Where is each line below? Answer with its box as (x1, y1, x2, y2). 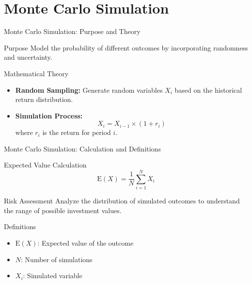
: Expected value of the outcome (37, 237, 134, 248)
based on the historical (174, 84, 242, 95)
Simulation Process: (15, 110, 83, 120)
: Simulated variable (23, 270, 82, 281)
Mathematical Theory (4, 68, 69, 78)
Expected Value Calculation (4, 160, 87, 170)
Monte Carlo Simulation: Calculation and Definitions (4, 143, 161, 153)
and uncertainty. (4, 52, 52, 62)
